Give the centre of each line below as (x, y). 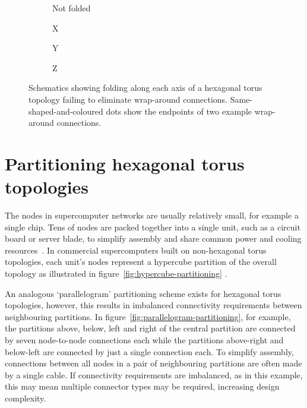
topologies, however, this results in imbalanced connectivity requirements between (153, 305)
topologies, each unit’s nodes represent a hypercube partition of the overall (141, 262)
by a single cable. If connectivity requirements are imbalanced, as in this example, (154, 374)
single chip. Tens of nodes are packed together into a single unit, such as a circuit (153, 227)
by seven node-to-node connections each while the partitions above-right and (144, 340)
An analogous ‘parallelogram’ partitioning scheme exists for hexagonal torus (143, 293)
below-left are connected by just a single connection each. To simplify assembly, (149, 351)
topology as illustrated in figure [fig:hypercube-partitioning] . (116, 273)
